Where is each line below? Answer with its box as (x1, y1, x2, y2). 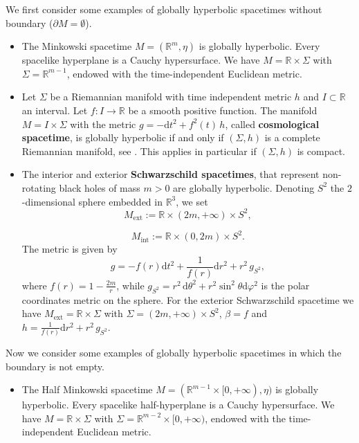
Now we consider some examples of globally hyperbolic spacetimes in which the (6, 345, 342, 360)
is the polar (261, 278, 310, 292)
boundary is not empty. (6, 359, 104, 373)
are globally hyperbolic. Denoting (173, 180, 315, 195)
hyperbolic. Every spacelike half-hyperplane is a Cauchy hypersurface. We (21, 397, 335, 412)
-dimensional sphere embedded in (21, 194, 163, 208)
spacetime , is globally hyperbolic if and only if (21, 130, 224, 145)
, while (116, 278, 145, 292)
